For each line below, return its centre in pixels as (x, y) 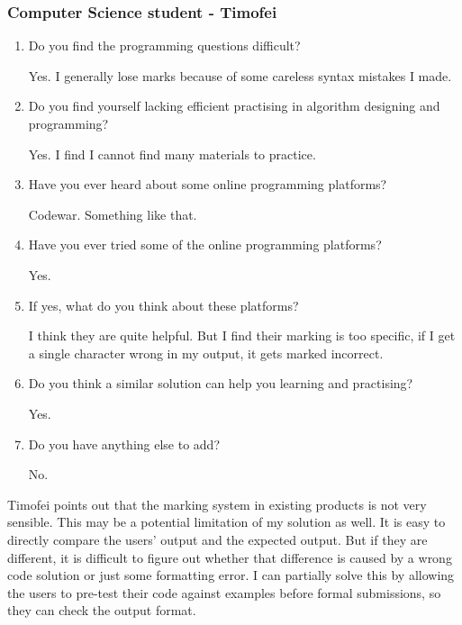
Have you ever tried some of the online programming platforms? (205, 245)
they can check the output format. (102, 610)
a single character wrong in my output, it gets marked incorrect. (206, 353)
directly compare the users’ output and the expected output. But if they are (217, 539)
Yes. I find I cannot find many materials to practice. (172, 154)
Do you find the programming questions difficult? (164, 45)
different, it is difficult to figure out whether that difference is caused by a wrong (230, 557)
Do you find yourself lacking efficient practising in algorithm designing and (234, 106)
